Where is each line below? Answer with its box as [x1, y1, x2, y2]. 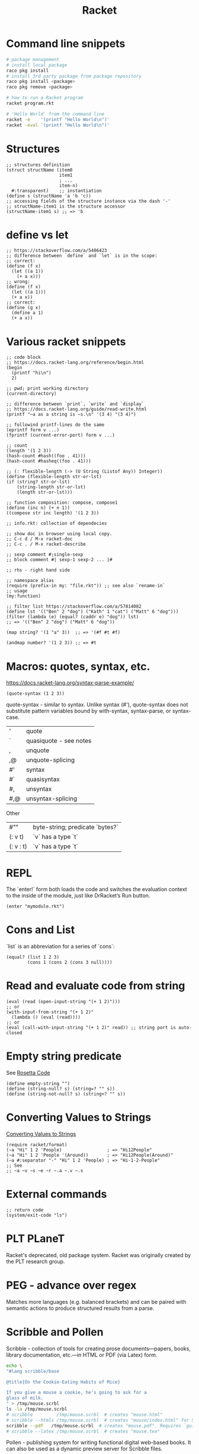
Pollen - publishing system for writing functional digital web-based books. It [6, 1439, 191, 1446]
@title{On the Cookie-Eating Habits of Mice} [6, 1379, 120, 1385]
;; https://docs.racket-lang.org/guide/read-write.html [6, 406, 147, 412]
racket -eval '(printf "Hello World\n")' [6, 122, 110, 128]
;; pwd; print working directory [6, 386, 89, 392]
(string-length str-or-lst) [17, 484, 86, 490]
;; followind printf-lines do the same [6, 422, 105, 428]
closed [6, 1030, 23, 1036]
